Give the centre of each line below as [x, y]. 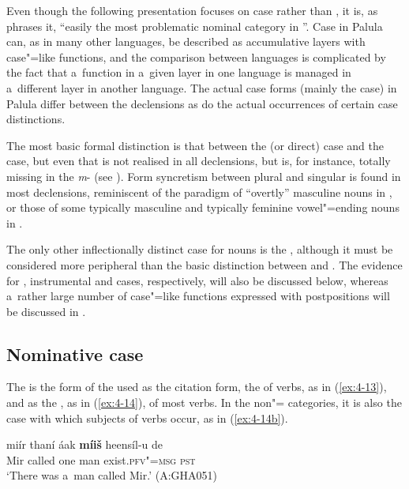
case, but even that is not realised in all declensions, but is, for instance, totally [199, 161]
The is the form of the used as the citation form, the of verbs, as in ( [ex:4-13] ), [197, 387]
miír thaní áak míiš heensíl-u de [84, 444]
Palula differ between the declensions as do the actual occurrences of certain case [202, 103]
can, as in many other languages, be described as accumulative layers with [186, 41]
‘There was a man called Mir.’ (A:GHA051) [112, 475]
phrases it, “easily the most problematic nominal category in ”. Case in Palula [195, 26]
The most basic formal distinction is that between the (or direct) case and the [195, 145]
